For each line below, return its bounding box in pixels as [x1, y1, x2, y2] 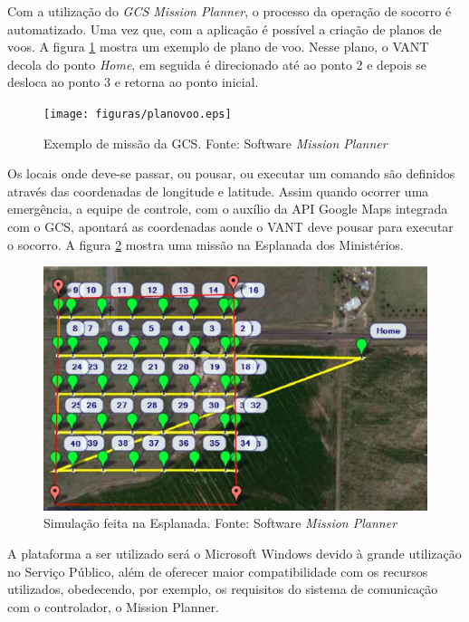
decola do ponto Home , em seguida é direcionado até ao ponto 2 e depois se [7, 54, 427, 73]
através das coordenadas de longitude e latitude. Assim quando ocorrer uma [7, 181, 429, 200]
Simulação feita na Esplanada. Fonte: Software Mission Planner [43, 513, 397, 532]
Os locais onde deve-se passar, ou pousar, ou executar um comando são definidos [7, 164, 455, 183]
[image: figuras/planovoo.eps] [43, 107, 232, 120]
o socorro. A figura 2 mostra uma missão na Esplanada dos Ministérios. [7, 234, 404, 254]
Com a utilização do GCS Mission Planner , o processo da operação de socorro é [7, 2, 452, 20]
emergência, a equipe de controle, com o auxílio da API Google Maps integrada [7, 199, 448, 218]
